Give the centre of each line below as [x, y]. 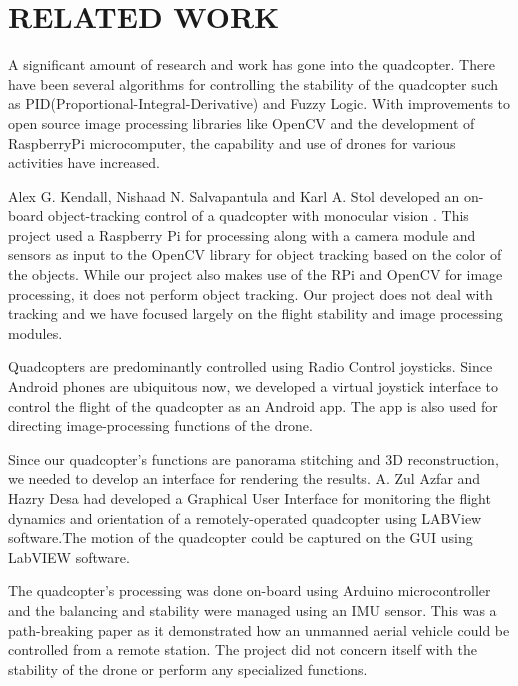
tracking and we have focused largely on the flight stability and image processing [255, 313]
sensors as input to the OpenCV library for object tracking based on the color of [255, 254]
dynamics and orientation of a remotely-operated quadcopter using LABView [245, 517]
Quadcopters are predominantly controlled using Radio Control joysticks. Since [250, 366]
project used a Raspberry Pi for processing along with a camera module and [242, 234]
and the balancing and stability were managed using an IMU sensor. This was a [252, 609]
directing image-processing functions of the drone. [160, 425]
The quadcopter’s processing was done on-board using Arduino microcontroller [249, 590]
